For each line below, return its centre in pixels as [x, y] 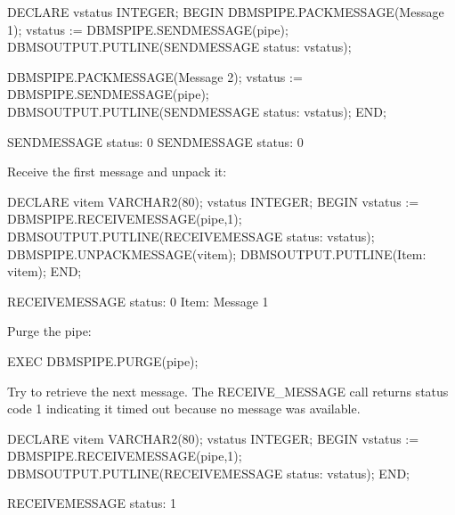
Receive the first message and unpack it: [117, 172]
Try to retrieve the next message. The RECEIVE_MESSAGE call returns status [228, 391]
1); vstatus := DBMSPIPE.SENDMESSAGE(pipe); [148, 29]
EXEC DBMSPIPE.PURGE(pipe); [103, 360]
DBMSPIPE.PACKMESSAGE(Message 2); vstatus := [155, 76]
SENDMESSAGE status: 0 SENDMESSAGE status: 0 [155, 141]
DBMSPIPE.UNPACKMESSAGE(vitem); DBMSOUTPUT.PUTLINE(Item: [217, 253]
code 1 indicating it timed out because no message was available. [184, 409]
